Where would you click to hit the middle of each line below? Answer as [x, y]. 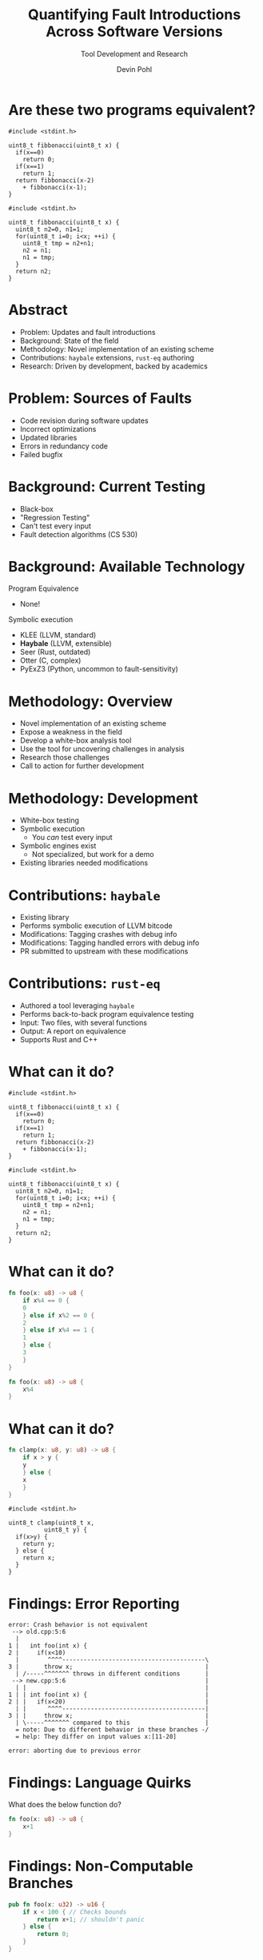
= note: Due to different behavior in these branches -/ [112, 1730]
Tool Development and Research [134, 54]
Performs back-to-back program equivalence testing [107, 1014]
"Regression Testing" [55, 517]
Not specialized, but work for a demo [93, 855]
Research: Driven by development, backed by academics [114, 366]
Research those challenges [64, 758]
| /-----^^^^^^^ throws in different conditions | [112, 1674]
